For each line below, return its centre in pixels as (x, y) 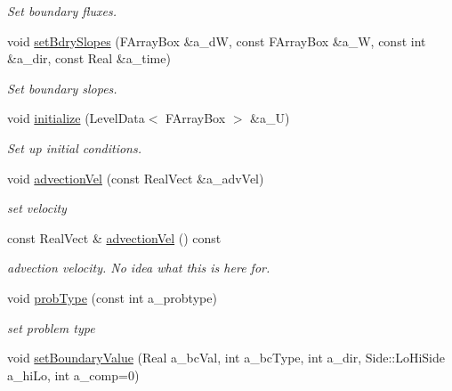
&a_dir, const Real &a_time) (89, 58)
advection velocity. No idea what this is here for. (139, 268)
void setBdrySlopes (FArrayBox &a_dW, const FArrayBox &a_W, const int (217, 41)
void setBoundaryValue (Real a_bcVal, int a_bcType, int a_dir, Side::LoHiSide (226, 358)
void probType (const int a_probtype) (112, 297)
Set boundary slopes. (62, 88)
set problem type (51, 327)
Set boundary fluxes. (62, 11)
